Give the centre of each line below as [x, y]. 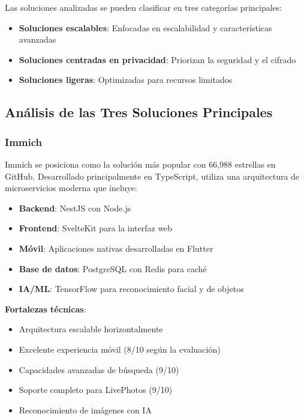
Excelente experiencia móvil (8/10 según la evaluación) [120, 349]
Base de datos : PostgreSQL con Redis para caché [113, 268]
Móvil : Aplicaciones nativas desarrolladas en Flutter [116, 248]
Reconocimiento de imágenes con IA [85, 409]
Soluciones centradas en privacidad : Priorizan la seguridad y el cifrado [157, 59]
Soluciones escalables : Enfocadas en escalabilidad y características [145, 27]
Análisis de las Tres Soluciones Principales [139, 112]
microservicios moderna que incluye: [71, 188]
